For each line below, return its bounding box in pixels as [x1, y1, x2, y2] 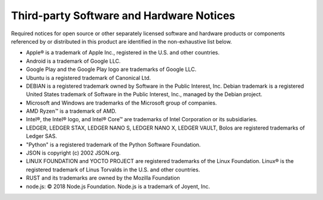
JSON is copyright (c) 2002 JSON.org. [26, 149, 121, 156]
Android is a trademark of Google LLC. [26, 57, 121, 64]
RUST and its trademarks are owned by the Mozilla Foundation [26, 174, 181, 181]
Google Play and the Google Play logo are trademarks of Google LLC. [26, 66, 197, 73]
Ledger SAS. [26, 133, 57, 140]
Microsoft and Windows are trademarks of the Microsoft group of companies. [26, 99, 217, 106]
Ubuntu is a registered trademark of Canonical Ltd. [26, 74, 151, 81]
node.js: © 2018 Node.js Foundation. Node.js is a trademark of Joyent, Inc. [26, 183, 211, 190]
